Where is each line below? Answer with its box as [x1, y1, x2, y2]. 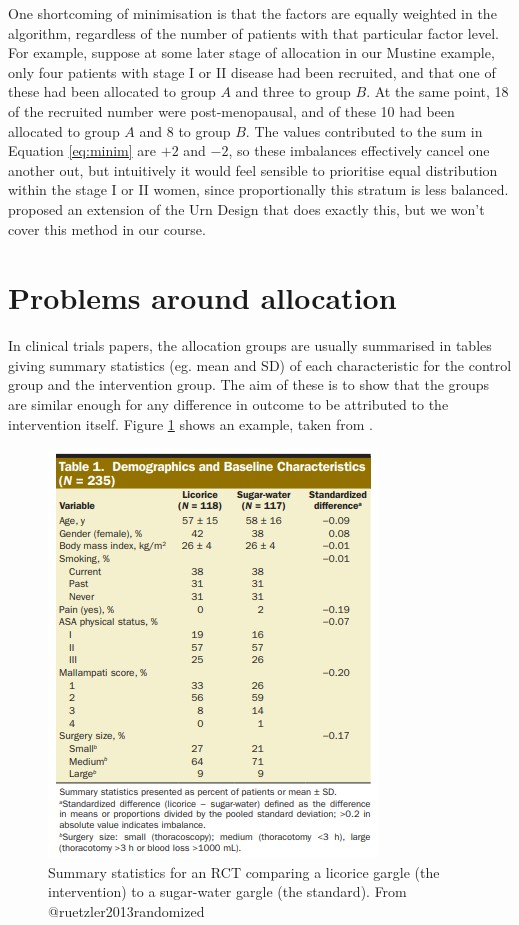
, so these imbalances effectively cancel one [228, 140, 490, 161]
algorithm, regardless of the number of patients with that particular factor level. [8, 22, 499, 43]
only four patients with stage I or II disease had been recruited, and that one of [8, 61, 496, 82]
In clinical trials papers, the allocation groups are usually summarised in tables [8, 335, 492, 356]
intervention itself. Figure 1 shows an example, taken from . [8, 413, 373, 434]
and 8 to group [139, 120, 231, 141]
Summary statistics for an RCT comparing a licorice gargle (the [48, 861, 440, 882]
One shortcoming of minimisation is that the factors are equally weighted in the [8, 3, 497, 23]
